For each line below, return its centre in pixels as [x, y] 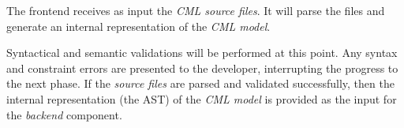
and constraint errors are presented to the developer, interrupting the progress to [202, 68]
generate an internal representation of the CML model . [138, 26]
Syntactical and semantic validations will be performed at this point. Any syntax [202, 53]
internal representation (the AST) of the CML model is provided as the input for [202, 98]
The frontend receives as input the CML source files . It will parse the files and [196, 10]
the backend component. [64, 114]
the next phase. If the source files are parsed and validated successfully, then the [200, 83]
